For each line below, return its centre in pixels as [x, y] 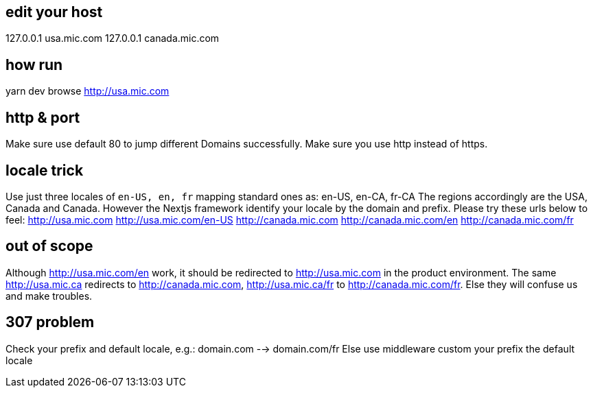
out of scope [49, 246]
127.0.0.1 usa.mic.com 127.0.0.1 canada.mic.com [113, 38]
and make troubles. [49, 296]
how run [34, 64]
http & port [43, 117]
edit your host [54, 12]
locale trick [45, 170]
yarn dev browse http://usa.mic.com [88, 91]
